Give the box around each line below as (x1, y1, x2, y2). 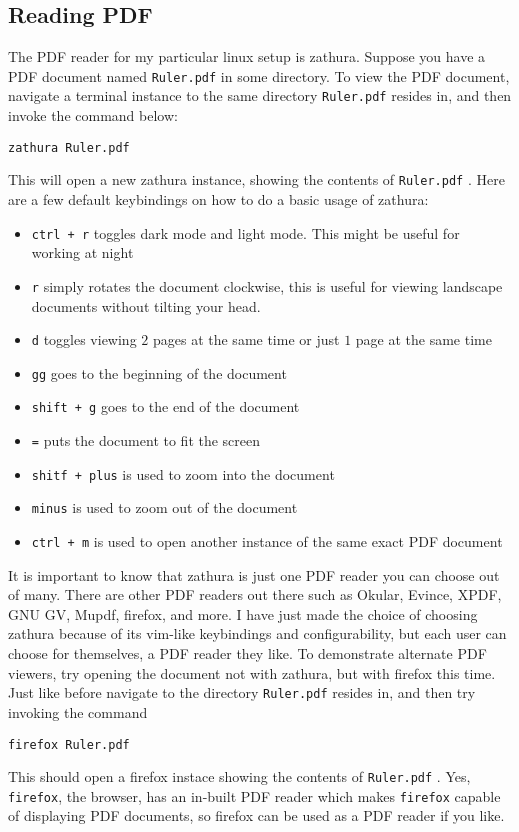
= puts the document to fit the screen (31, 430, 261, 451)
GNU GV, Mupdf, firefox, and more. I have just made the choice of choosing (8, 603, 478, 624)
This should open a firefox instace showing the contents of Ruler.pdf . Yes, (8, 766, 471, 787)
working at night (31, 242, 134, 263)
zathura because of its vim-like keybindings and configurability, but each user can (8, 623, 507, 644)
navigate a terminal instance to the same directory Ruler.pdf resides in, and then (8, 85, 512, 106)
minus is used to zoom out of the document (31, 497, 298, 518)
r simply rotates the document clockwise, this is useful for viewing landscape (31, 275, 503, 296)
